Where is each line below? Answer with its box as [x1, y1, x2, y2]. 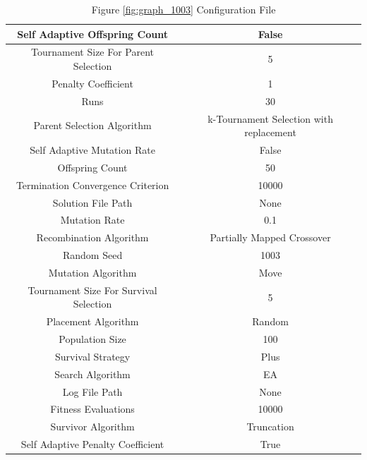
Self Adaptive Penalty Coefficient [20, 437, 164, 452]
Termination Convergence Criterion [16, 177, 169, 192]
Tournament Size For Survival [28, 282, 157, 297]
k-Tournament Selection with [207, 111, 333, 126]
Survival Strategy [54, 349, 131, 363]
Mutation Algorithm [48, 265, 137, 279]
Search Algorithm [54, 366, 131, 381]
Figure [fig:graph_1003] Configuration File [91, 2, 276, 16]
